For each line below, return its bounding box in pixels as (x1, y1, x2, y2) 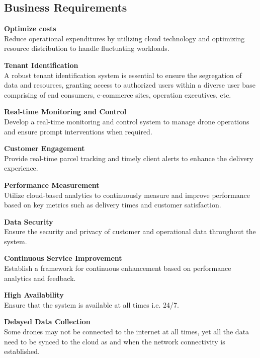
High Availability (4, 290, 64, 300)
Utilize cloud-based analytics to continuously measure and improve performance (4, 189, 250, 200)
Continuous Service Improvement (4, 253, 122, 263)
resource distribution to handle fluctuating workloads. (4, 43, 169, 53)
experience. (4, 163, 38, 173)
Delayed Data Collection (4, 316, 91, 327)
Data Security (4, 216, 53, 227)
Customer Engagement (4, 143, 85, 154)
